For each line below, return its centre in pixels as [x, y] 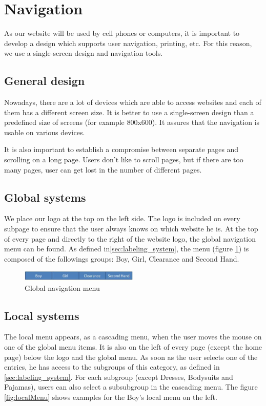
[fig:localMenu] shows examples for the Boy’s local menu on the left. [111, 397]
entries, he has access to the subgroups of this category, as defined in [112, 367]
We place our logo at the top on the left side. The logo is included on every [122, 218]
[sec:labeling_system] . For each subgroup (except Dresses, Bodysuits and [119, 377]
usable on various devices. [45, 132]
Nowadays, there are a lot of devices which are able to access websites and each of [133, 102]
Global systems [45, 197]
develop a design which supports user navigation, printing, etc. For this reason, [128, 43]
